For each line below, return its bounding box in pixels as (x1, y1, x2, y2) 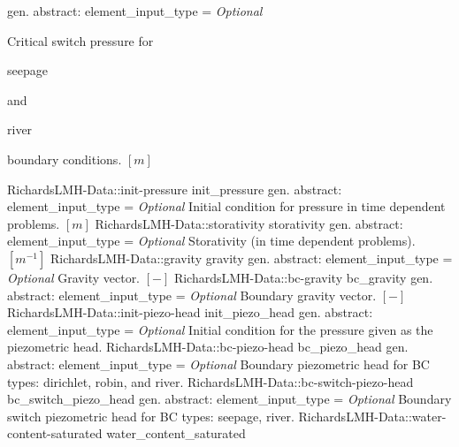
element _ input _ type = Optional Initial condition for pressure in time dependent (7, 197, 446, 216)
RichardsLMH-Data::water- (298, 406, 447, 425)
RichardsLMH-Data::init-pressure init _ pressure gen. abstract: (7, 179, 342, 198)
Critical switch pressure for (7, 31, 154, 49)
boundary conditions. (7, 149, 122, 168)
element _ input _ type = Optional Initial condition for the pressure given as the (7, 320, 433, 338)
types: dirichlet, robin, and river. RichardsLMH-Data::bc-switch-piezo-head (7, 372, 414, 390)
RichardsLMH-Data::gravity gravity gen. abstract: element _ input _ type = (50, 248, 453, 267)
